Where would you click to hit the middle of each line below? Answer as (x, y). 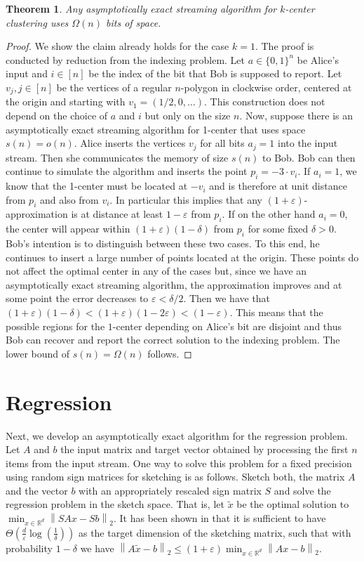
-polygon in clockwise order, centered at (266, 87)
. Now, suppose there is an (296, 116)
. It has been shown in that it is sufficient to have (220, 518)
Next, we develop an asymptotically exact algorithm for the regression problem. (177, 435)
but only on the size (188, 116)
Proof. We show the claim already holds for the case (117, 46)
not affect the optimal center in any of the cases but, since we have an (156, 271)
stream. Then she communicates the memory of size (117, 157)
